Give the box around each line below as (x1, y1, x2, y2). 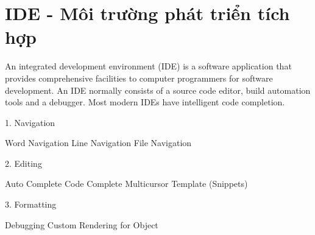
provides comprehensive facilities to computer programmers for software (5, 71, 273, 84)
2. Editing (5, 156, 42, 169)
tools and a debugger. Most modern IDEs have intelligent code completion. (5, 96, 285, 108)
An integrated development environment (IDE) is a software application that (5, 60, 292, 72)
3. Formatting (5, 198, 57, 211)
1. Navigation (5, 116, 55, 128)
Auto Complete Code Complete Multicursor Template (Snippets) (5, 177, 248, 190)
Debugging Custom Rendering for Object (5, 218, 158, 231)
